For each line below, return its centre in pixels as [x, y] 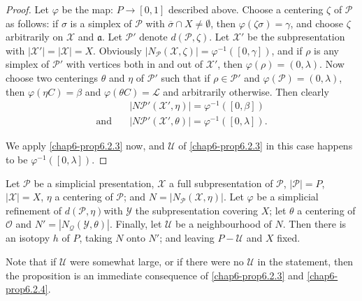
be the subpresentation [296, 37]
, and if [287, 50]
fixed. [289, 238]
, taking [96, 238]
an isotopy [28, 238]
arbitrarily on [35, 37]
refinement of [34, 210]
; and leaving [187, 238]
